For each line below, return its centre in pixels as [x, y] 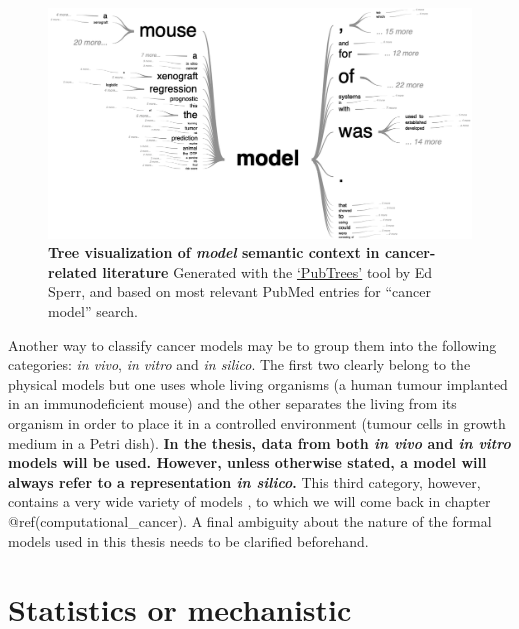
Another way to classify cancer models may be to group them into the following [252, 344]
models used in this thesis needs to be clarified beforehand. [188, 540]
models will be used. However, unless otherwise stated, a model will [247, 462]
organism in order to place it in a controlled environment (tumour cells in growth [257, 422]
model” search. [93, 311]
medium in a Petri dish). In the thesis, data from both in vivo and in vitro [259, 442]
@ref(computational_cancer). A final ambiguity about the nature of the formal [250, 520]
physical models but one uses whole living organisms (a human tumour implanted [258, 383]
